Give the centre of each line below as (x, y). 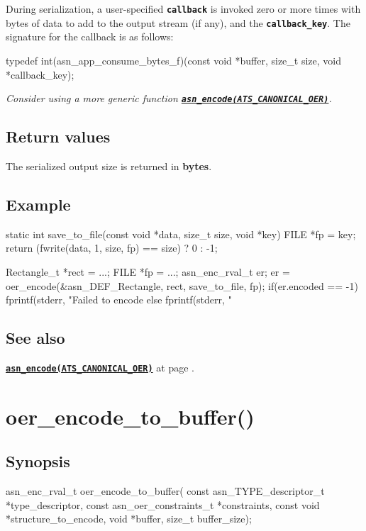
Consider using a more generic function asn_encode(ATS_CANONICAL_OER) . (169, 98)
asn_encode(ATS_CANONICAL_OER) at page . (100, 367)
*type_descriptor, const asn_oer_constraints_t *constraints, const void (163, 504)
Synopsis (38, 461)
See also (35, 338)
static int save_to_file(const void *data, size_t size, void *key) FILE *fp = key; (181, 234)
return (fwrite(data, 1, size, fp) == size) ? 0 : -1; (112, 248)
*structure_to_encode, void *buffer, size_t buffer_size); (129, 519)
